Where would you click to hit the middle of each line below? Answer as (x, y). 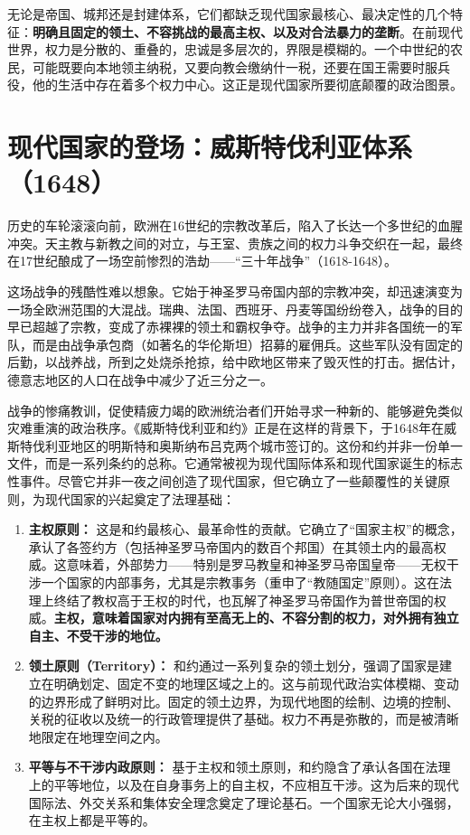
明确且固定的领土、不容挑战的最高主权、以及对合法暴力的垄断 (216, 31)
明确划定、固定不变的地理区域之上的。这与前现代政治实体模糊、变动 (256, 683)
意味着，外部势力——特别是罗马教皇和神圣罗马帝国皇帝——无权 (256, 564)
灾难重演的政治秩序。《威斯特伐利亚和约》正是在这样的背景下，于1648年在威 (232, 428)
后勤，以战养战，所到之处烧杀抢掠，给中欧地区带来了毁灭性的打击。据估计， (235, 362)
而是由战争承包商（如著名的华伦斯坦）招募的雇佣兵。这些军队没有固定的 (247, 344)
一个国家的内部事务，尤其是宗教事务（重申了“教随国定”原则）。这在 (240, 582)
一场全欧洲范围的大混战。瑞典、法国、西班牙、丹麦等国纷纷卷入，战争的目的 (235, 309)
